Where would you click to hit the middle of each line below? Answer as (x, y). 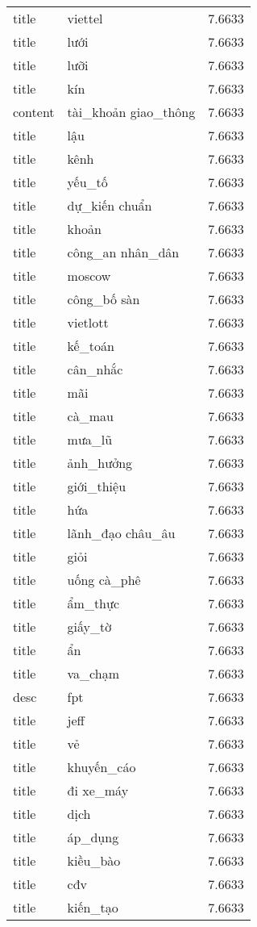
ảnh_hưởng (100, 463)
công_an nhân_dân (123, 252)
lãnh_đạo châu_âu (121, 533)
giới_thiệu (97, 486)
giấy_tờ (89, 626)
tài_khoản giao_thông (131, 112)
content (34, 112)
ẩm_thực (93, 603)
